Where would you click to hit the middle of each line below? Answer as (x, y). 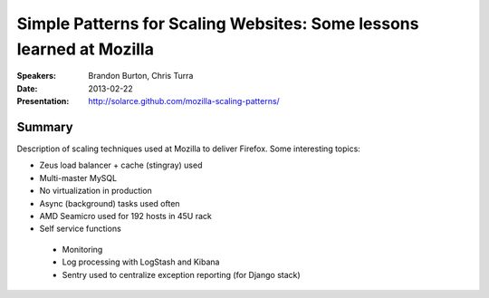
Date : (27, 88)
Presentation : (43, 101)
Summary (45, 127)
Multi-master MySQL (78, 178)
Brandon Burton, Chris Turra (141, 76)
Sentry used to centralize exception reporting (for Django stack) (181, 274)
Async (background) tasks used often (110, 203)
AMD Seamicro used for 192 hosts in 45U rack (126, 216)
